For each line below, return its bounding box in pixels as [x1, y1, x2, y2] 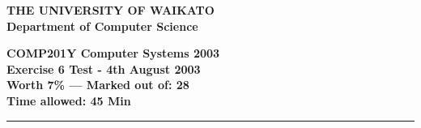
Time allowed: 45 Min [6, 92, 131, 109]
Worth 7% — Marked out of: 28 [6, 76, 189, 93]
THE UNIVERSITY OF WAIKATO [6, 2, 215, 18]
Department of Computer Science [6, 17, 198, 34]
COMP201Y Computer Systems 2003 [6, 45, 220, 62]
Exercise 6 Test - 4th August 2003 [6, 60, 201, 77]
